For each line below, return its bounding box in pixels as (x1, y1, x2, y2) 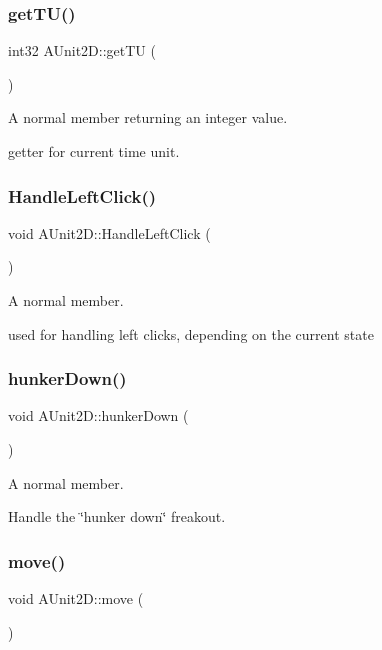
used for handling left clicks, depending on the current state (8, 323, 374, 344)
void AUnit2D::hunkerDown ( (8, 405, 189, 426)
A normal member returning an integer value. (8, 107, 288, 128)
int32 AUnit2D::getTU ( (8, 40, 156, 61)
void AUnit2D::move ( (8, 588, 144, 608)
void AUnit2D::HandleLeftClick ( (8, 222, 211, 243)
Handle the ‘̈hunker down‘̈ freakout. (8, 506, 226, 527)
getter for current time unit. (8, 141, 180, 161)
